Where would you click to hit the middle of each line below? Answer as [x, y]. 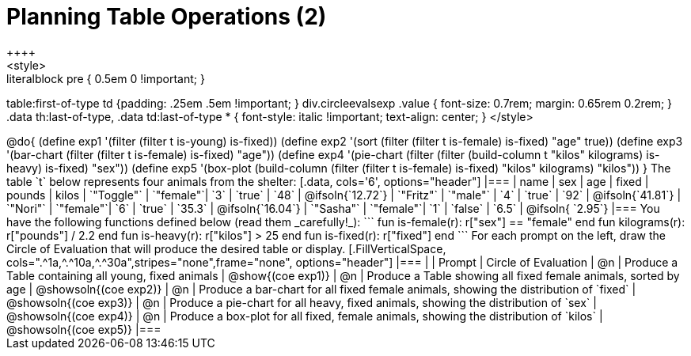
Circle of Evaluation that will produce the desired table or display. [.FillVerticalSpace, [226, 248]
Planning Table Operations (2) [167, 17]
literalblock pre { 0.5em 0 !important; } [106, 78]
